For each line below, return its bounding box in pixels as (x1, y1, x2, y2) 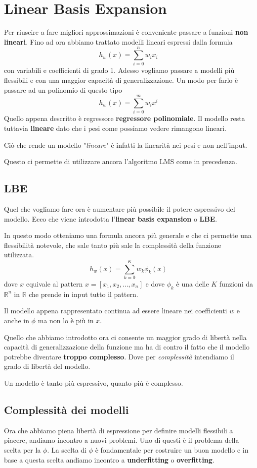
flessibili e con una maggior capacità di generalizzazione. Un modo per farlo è (4, 75, 238, 85)
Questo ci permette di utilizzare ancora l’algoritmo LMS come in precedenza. (4, 156, 237, 167)
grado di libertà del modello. (4, 361, 90, 371)
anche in (4, 315, 29, 325)
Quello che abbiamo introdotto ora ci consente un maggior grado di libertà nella (4, 332, 247, 342)
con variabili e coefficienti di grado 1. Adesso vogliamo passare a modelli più (4, 65, 235, 75)
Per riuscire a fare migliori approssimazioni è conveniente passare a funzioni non (4, 27, 248, 37)
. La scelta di (47, 444, 86, 455)
